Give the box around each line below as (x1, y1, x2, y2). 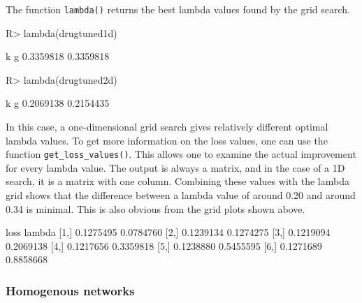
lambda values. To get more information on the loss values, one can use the (6, 133, 328, 147)
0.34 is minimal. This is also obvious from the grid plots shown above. (6, 201, 305, 216)
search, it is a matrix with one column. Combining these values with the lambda (6, 174, 349, 189)
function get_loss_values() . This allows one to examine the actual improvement (6, 147, 356, 161)
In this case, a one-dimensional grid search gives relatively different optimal (6, 119, 328, 134)
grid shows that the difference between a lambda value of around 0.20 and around (6, 188, 356, 202)
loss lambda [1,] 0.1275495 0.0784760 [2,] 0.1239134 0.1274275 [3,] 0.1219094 (6, 225, 331, 239)
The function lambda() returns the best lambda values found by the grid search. (6, 2, 350, 16)
